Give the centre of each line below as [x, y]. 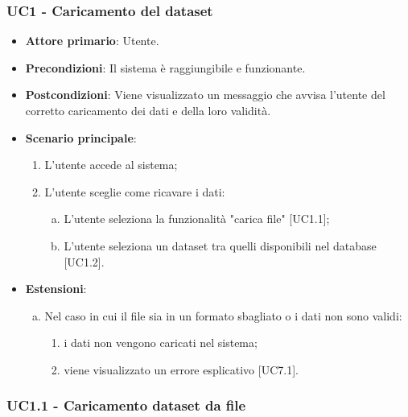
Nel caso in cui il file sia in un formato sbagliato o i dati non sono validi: [223, 315]
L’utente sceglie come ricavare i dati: [135, 191]
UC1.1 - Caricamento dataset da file [126, 405]
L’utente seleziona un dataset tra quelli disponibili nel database [220, 245]
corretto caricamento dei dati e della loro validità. [148, 110]
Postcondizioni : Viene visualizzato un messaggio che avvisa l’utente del [205, 95]
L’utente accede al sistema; [111, 165]
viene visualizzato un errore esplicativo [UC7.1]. [181, 369]
